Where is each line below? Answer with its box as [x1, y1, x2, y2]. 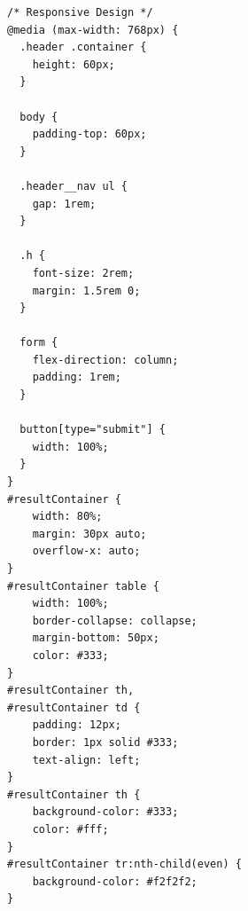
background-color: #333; [32, 805, 179, 819]
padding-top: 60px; [32, 128, 147, 141]
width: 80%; [32, 510, 103, 523]
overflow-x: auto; [32, 545, 141, 558]
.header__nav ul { [19, 179, 128, 192]
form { [19, 336, 58, 349]
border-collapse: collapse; [32, 614, 198, 627]
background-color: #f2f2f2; [32, 875, 198, 888]
